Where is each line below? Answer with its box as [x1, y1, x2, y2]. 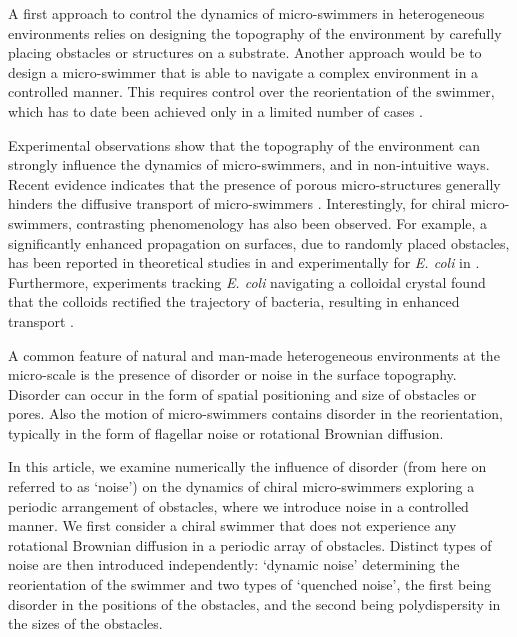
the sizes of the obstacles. [8, 613, 163, 634]
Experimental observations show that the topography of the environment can [8, 134, 480, 155]
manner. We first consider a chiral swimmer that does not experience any [8, 515, 457, 536]
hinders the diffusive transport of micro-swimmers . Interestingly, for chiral [8, 193, 466, 214]
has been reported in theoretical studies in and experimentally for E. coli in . [8, 252, 480, 273]
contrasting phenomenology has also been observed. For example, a [76, 212, 488, 233]
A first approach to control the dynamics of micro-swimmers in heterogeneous [8, 3, 485, 23]
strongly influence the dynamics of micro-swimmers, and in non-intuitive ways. [8, 154, 490, 175]
